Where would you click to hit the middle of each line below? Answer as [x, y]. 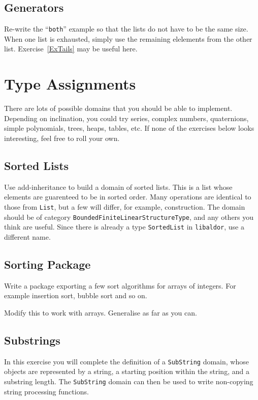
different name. [27, 236]
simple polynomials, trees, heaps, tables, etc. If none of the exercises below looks [129, 128]
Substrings [32, 340]
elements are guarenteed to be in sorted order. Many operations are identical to [128, 197]
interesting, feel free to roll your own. [62, 138]
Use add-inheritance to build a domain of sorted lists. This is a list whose [118, 187]
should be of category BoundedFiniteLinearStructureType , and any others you [129, 217]
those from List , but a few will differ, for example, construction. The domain [125, 206]
